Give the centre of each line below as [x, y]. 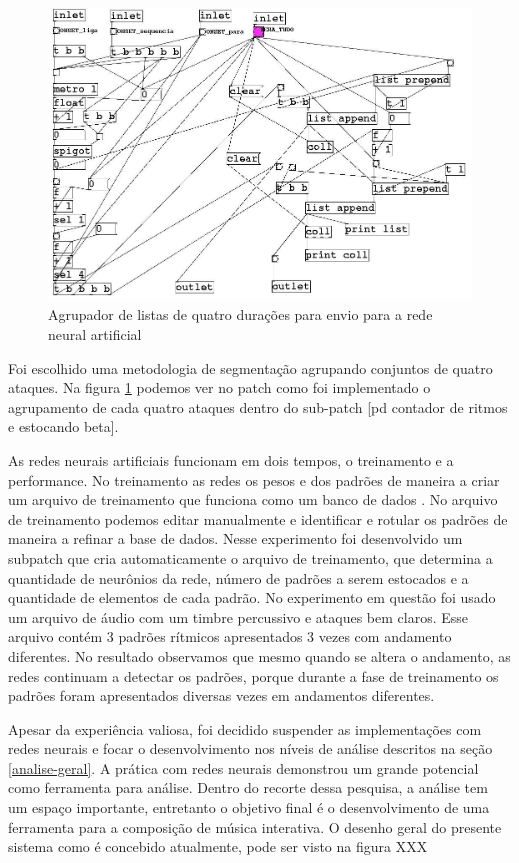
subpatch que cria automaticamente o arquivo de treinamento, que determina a [250, 557]
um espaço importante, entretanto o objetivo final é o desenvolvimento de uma [249, 807]
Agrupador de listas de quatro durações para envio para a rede [240, 314]
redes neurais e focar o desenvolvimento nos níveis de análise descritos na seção [250, 748]
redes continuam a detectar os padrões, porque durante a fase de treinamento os [253, 675]
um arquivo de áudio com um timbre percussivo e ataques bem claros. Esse [238, 616]
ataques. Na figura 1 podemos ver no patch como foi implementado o [219, 387]
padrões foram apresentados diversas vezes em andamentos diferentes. [221, 695]
